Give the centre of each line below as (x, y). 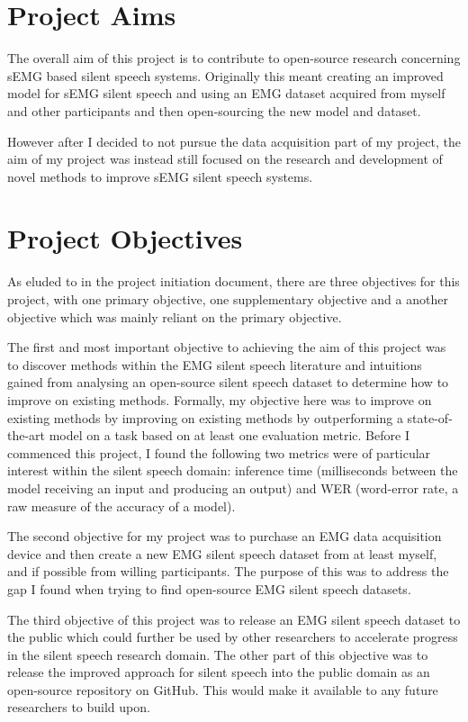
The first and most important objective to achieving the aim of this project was (227, 347)
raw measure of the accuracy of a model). (121, 505)
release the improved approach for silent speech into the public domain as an (219, 672)
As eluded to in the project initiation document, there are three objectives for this (234, 281)
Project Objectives (125, 238)
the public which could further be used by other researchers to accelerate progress (233, 637)
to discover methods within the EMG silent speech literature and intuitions (215, 364)
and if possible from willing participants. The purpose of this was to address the (228, 571)
